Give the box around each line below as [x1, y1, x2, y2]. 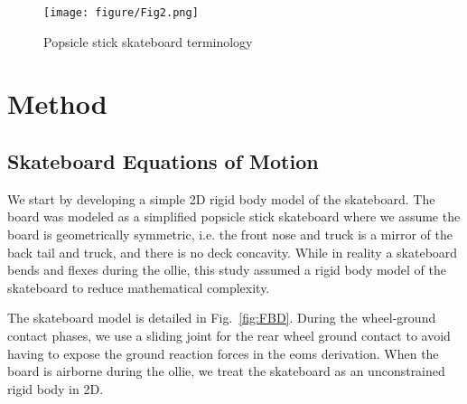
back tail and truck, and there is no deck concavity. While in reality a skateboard [7, 242, 458, 261]
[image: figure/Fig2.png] [43, 6, 199, 19]
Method [7, 85, 107, 122]
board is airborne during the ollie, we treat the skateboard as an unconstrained [7, 362, 445, 381]
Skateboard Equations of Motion [7, 147, 319, 175]
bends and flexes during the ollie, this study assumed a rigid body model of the [7, 260, 446, 279]
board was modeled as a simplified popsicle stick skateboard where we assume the [7, 207, 461, 226]
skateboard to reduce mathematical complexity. [7, 277, 270, 296]
